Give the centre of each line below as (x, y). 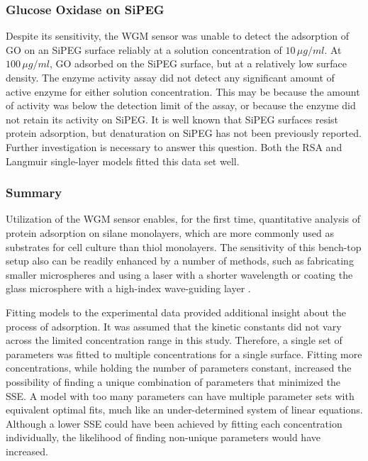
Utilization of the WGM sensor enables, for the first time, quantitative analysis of (183, 219)
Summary (34, 193)
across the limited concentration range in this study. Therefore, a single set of (174, 340)
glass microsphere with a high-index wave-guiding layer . (128, 288)
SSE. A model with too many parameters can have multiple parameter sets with (180, 395)
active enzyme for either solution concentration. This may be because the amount (183, 91)
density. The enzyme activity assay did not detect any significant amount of (170, 77)
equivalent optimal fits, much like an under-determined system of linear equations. (184, 410)
